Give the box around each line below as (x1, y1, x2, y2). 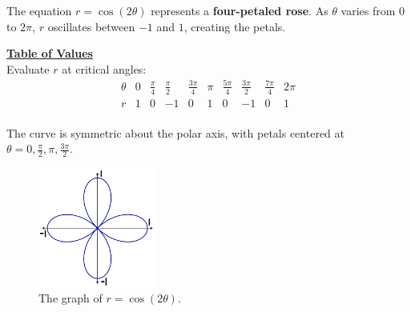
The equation (6, 2, 72, 18)
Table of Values (6, 45, 93, 62)
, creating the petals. (183, 18, 286, 34)
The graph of (38, 290, 103, 306)
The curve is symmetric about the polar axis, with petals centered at (6, 124, 345, 141)
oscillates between (47, 18, 135, 34)
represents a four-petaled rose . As (151, 2, 328, 18)
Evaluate (6, 60, 50, 77)
